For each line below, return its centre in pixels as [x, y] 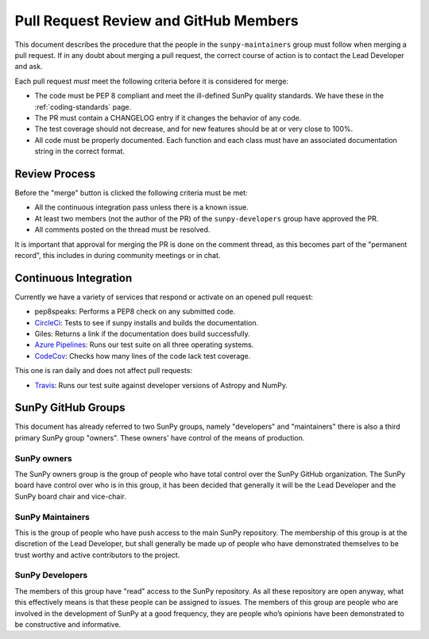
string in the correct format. [80, 152]
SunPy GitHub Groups [70, 408]
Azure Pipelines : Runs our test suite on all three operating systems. [144, 345]
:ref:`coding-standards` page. [83, 106]
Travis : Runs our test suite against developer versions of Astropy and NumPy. [161, 385]
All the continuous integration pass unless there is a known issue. [142, 207]
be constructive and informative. [68, 625]
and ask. [29, 67]
